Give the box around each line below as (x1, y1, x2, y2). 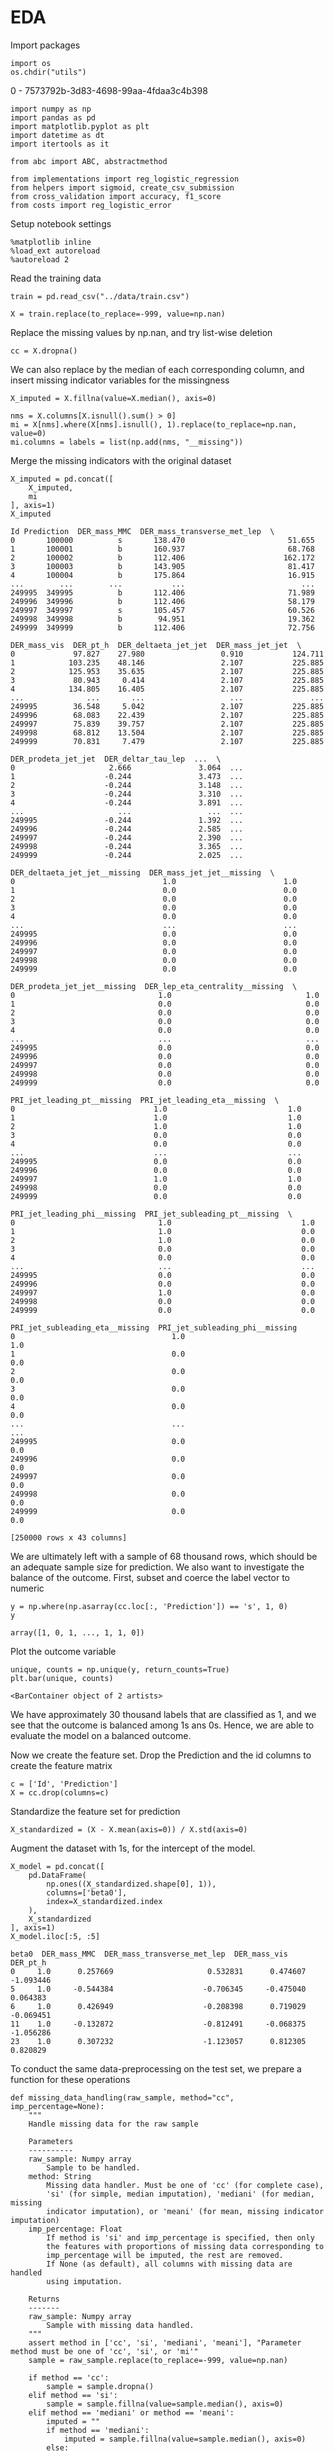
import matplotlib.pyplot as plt (10, 121, 150, 131)
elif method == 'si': (28, 2390, 118, 2400)
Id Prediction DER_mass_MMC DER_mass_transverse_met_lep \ (10, 526, 275, 536)
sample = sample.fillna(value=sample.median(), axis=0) (46, 2399, 284, 2409)
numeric (10, 1582, 45, 1594)
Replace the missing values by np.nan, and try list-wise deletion (10, 326, 273, 338)
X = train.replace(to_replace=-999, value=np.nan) (10, 309, 226, 319)
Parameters (28, 2136, 74, 2146)
